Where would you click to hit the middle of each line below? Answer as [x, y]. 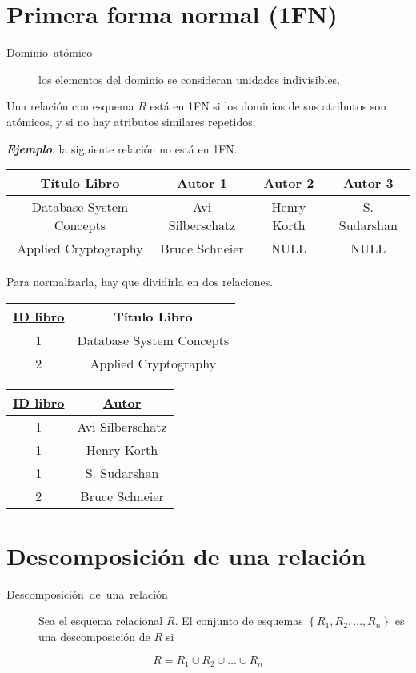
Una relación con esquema [70, 106]
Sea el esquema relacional [101, 621]
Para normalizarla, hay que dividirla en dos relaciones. [140, 282]
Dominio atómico [50, 52]
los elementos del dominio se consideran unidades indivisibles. [190, 79]
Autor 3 [368, 183]
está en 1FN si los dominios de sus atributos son [268, 106]
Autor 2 [289, 183]
